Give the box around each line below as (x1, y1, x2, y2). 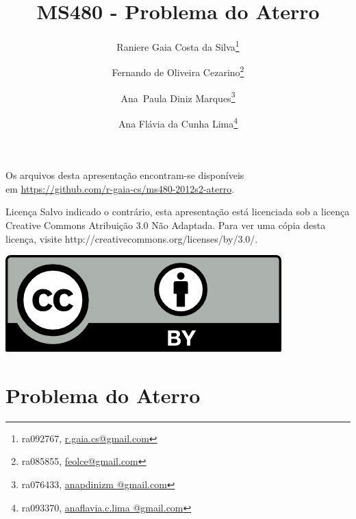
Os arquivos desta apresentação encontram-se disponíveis (5, 168, 244, 182)
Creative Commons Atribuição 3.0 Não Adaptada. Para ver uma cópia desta (5, 217, 326, 232)
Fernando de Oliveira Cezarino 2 (112, 63, 244, 80)
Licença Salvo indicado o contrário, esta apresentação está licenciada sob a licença (5, 204, 350, 219)
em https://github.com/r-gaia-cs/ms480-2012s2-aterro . (5, 181, 235, 195)
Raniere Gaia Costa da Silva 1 (116, 38, 240, 53)
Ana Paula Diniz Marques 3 (120, 88, 236, 105)
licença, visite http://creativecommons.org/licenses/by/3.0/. (5, 231, 258, 245)
